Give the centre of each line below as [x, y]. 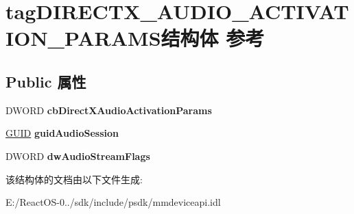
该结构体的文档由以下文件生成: [74, 179]
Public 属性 [46, 81]
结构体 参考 [213, 38]
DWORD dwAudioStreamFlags [78, 156]
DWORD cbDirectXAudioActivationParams [109, 110]
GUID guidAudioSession [62, 133]
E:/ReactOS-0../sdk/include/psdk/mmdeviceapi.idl [113, 202]
